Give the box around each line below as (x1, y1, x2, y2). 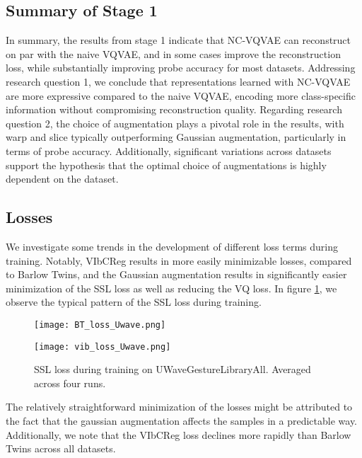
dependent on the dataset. (6, 171, 119, 186)
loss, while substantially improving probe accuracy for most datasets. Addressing (6, 60, 356, 75)
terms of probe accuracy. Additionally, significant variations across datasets (6, 143, 332, 158)
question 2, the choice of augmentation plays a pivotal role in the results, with (6, 115, 344, 130)
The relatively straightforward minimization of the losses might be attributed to (6, 399, 353, 414)
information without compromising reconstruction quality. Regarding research (6, 102, 342, 117)
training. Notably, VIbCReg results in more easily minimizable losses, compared (6, 253, 352, 268)
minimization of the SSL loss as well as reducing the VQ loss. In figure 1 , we (6, 280, 337, 295)
